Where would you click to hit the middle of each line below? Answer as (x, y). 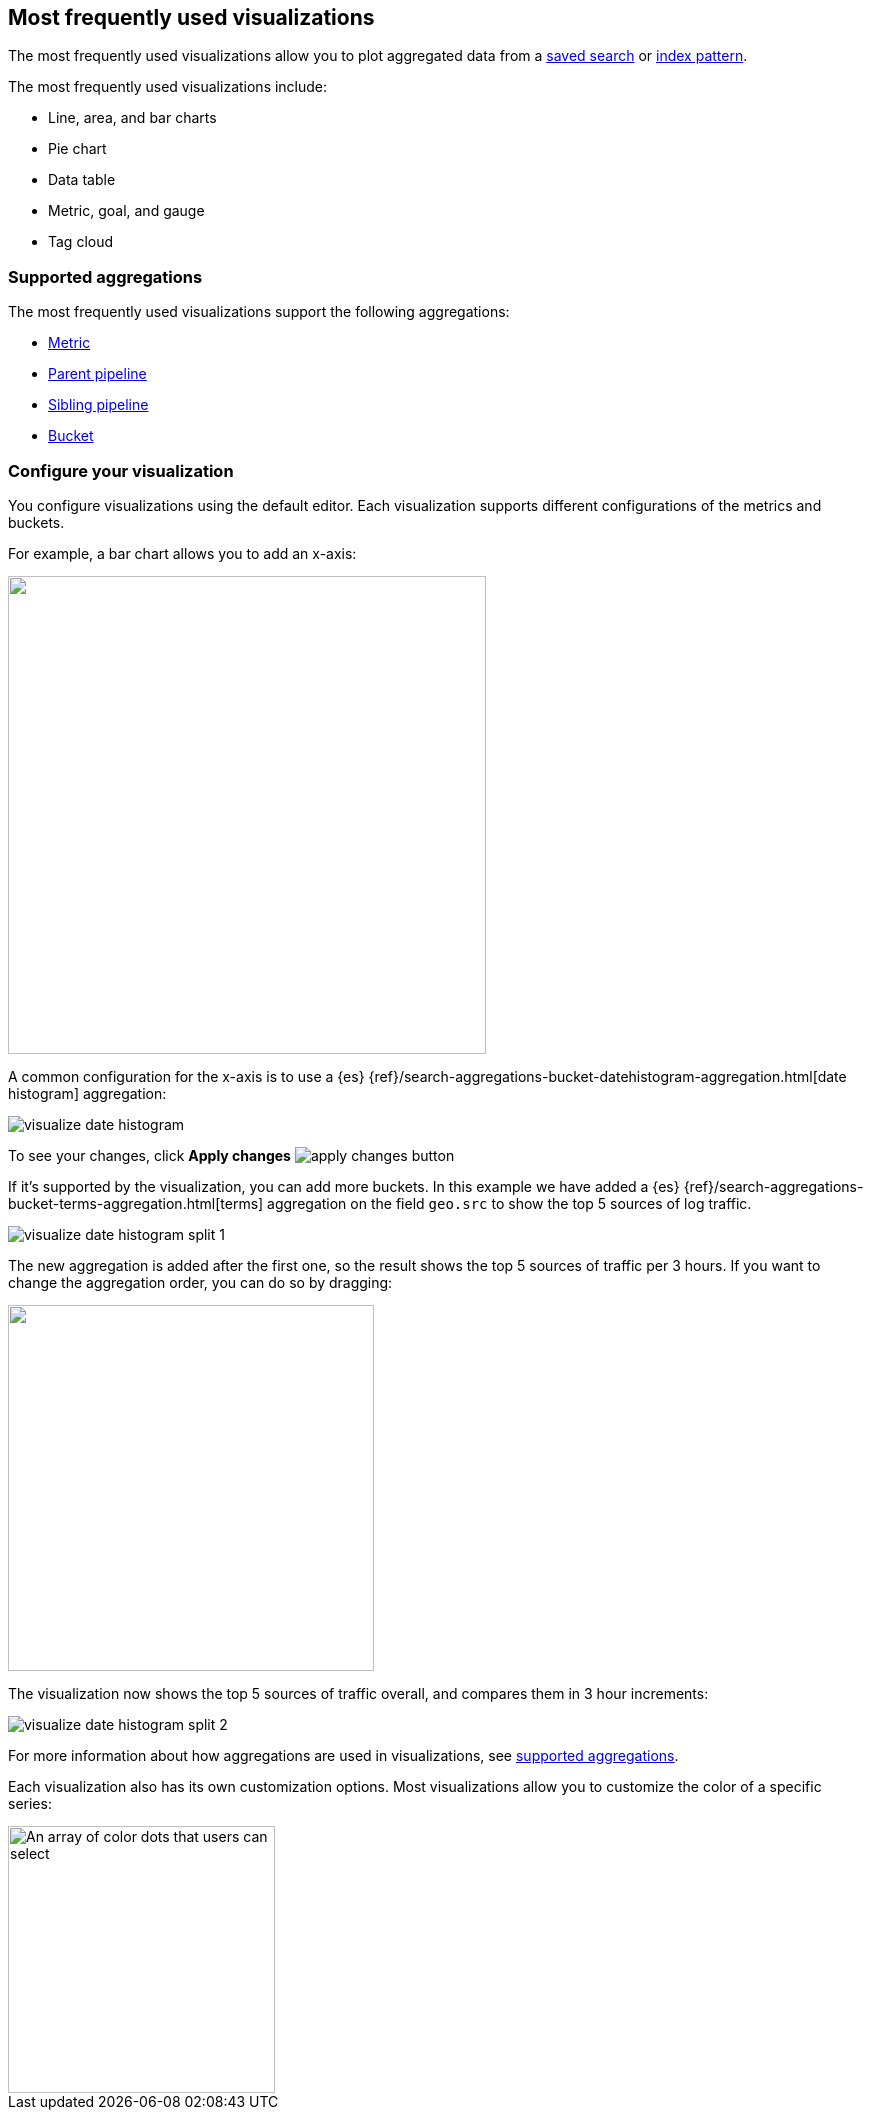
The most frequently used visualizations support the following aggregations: (259, 312)
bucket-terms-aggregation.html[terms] (136, 1203)
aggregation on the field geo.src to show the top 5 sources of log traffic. (509, 1203)
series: (30, 1803)
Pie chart (77, 149)
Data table (82, 180)
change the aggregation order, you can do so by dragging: (200, 1282)
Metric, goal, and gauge (126, 211)
